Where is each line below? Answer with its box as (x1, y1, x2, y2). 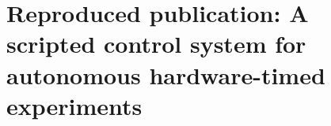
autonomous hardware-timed (6, 58, 325, 91)
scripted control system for (6, 28, 306, 60)
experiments (6, 89, 143, 121)
